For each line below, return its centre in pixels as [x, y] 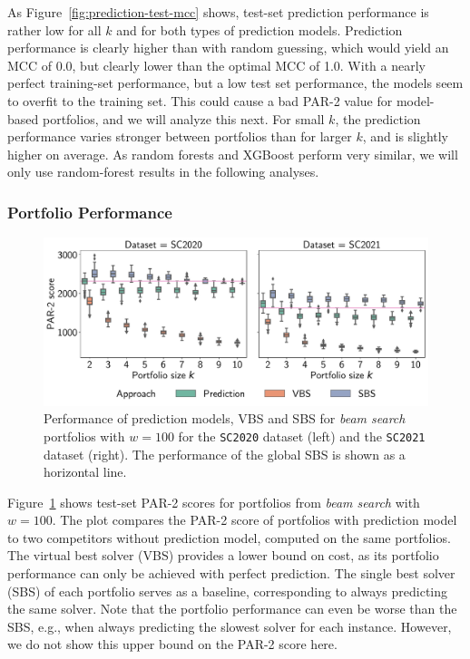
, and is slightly [406, 136]
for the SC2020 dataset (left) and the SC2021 [302, 436]
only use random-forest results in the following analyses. [163, 172]
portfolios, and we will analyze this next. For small [183, 118]
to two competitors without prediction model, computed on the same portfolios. [229, 537]
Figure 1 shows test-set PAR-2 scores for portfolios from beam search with [214, 502]
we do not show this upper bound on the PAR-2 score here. [172, 644]
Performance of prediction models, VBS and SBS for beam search [225, 418]
